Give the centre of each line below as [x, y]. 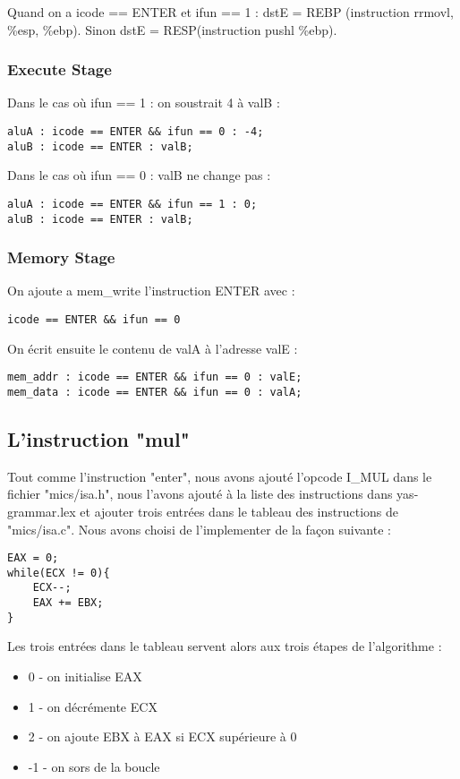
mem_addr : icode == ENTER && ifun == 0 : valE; [155, 377]
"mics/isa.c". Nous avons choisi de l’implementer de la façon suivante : [199, 529]
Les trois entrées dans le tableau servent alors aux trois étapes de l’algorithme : [225, 646]
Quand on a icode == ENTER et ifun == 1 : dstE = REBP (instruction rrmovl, [230, 12]
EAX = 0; [33, 558]
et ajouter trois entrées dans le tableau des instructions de [239, 511]
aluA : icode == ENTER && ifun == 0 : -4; [136, 132]
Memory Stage [61, 257]
